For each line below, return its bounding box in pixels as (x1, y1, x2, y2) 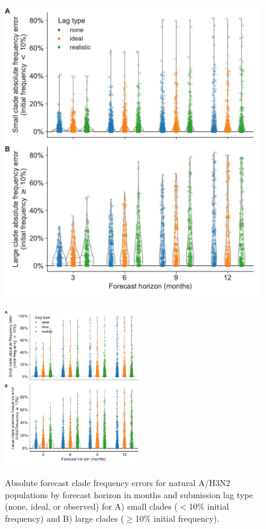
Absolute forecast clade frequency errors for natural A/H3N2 (5, 476, 230, 488)
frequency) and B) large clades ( (5, 511, 125, 524)
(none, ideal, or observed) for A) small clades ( (5, 500, 178, 513)
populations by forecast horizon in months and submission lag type (5, 488, 253, 501)
